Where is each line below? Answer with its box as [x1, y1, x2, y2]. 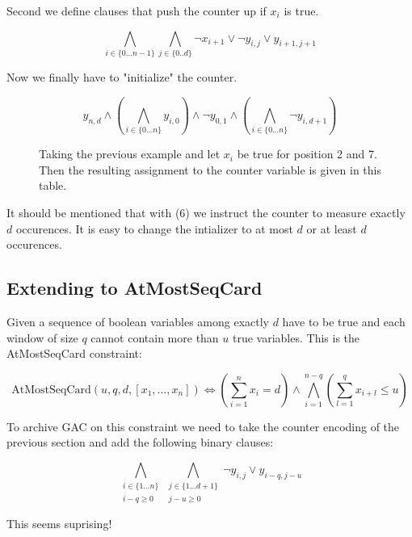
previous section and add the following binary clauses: [6, 434, 274, 451]
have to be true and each [282, 313, 406, 329]
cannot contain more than [90, 329, 219, 346]
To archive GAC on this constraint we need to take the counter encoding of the [6, 417, 400, 434]
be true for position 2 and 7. [237, 145, 377, 162]
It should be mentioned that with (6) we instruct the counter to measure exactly [6, 204, 406, 221]
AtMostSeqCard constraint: [6, 345, 142, 362]
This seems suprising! [6, 514, 112, 531]
